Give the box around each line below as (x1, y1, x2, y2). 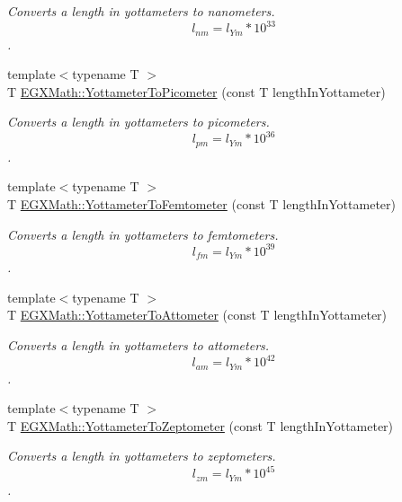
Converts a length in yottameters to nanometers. (7, 2, 275, 20)
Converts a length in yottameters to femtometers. (7, 225, 279, 243)
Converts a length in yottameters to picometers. (7, 112, 270, 131)
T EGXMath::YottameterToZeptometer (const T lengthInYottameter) (7, 416, 394, 435)
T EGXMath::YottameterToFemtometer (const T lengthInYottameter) (7, 195, 396, 214)
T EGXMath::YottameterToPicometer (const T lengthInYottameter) (7, 82, 386, 101)
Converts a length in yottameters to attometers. (7, 335, 270, 354)
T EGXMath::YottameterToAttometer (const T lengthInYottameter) (7, 305, 388, 324)
